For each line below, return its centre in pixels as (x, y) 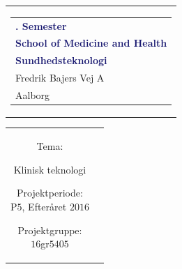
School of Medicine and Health (91, 43)
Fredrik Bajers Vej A (60, 78)
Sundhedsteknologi (61, 60)
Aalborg (33, 94)
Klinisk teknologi (50, 169)
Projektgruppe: (50, 230)
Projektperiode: (50, 193)
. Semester (41, 25)
